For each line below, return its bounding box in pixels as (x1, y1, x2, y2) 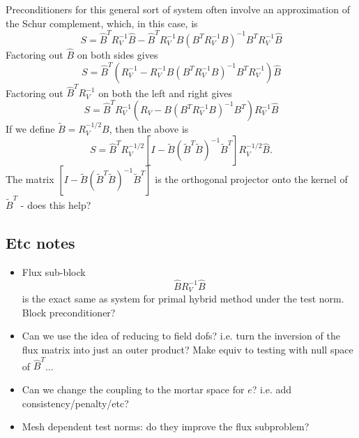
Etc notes (6, 232, 75, 254)
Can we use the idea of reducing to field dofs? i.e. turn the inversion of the (22, 328, 340, 343)
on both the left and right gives (98, 85, 233, 100)
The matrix (6, 172, 54, 187)
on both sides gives (77, 48, 158, 62)
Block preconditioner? (22, 305, 116, 319)
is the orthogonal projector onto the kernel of (155, 172, 348, 187)
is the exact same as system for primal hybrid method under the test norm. (22, 291, 344, 306)
